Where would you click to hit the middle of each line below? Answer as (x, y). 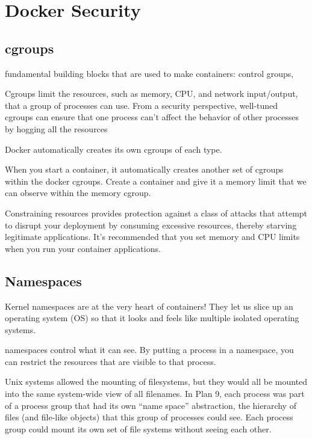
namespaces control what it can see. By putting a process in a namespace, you (149, 350)
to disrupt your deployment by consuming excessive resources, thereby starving (151, 225)
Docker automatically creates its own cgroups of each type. (114, 149)
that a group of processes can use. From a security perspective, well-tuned (142, 105)
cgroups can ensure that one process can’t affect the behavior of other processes (152, 117)
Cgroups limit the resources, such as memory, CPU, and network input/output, (151, 94)
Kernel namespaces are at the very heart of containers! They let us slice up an (149, 306)
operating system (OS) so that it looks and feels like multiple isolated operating (152, 318)
